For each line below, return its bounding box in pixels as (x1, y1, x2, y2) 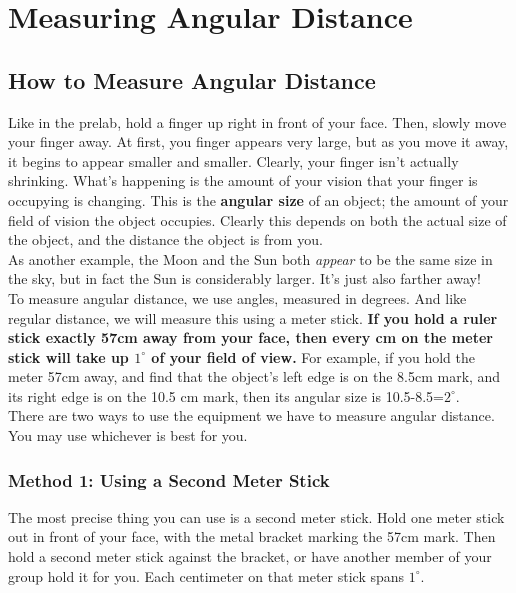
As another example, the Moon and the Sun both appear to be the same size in (8, 248, 493, 269)
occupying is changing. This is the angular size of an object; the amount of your (8, 189, 509, 210)
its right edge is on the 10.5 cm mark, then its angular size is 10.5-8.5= (8, 385, 445, 406)
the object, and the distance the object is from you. (8, 229, 323, 250)
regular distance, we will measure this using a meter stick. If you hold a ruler (8, 307, 498, 328)
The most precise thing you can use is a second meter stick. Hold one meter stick (8, 506, 505, 527)
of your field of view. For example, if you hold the (151, 346, 475, 367)
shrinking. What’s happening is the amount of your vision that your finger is (8, 170, 478, 191)
